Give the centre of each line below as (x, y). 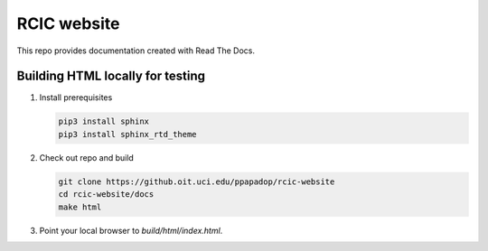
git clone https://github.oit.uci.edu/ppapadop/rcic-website (197, 181)
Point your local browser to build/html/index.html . (131, 230)
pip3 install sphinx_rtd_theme (128, 134)
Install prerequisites (76, 98)
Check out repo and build (87, 157)
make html (80, 207)
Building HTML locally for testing (111, 76)
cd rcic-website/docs (106, 195)
